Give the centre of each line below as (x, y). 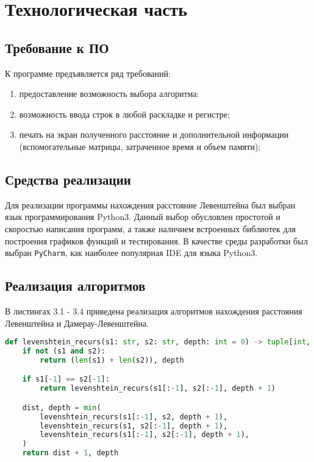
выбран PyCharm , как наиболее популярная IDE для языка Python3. (131, 253)
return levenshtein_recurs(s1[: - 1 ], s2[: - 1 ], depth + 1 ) (158, 389)
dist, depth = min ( (62, 407)
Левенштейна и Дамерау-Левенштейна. (77, 323)
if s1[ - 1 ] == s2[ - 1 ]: (66, 379)
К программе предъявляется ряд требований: (88, 73)
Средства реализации (68, 179)
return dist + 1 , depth (70, 453)
